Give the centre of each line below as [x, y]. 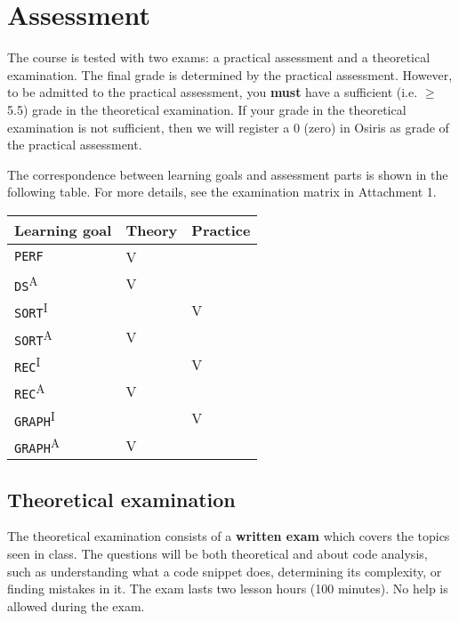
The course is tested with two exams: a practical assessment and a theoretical [219, 57]
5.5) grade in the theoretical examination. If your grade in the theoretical [207, 109]
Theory [152, 230]
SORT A [33, 337]
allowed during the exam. [76, 605]
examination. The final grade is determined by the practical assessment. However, [230, 74]
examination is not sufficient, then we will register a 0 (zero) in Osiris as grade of [228, 127]
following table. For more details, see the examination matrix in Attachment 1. [222, 192]
